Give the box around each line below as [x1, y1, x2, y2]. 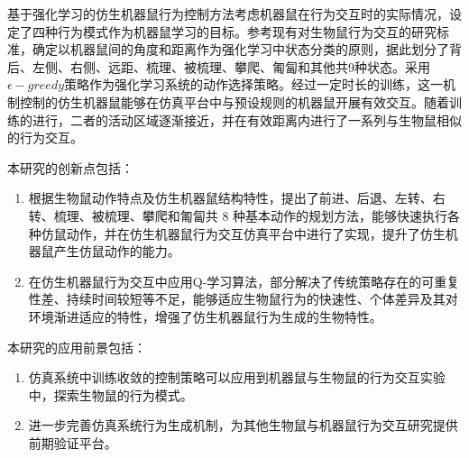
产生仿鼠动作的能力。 [53, 242, 180, 261]
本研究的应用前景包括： [7, 337, 146, 356]
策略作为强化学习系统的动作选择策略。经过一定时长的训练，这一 [64, 75, 444, 94]
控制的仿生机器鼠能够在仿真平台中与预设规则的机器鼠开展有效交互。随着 [19, 92, 449, 111]
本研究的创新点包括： [7, 158, 133, 177]
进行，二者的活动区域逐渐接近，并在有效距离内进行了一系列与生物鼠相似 [32, 110, 462, 129]
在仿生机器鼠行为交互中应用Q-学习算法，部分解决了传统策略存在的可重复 [28, 271, 460, 290]
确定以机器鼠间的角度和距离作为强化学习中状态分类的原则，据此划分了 [32, 40, 449, 59]
